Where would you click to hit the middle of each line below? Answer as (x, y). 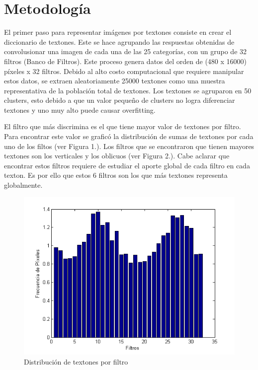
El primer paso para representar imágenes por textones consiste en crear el (118, 32)
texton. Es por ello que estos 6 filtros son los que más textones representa (116, 175)
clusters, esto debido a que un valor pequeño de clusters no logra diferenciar (120, 100)
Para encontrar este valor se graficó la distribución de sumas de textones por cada (129, 136)
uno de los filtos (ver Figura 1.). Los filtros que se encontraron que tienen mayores (129, 146)
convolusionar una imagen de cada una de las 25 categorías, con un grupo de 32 (126, 51)
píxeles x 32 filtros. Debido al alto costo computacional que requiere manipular (124, 71)
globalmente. (23, 185)
